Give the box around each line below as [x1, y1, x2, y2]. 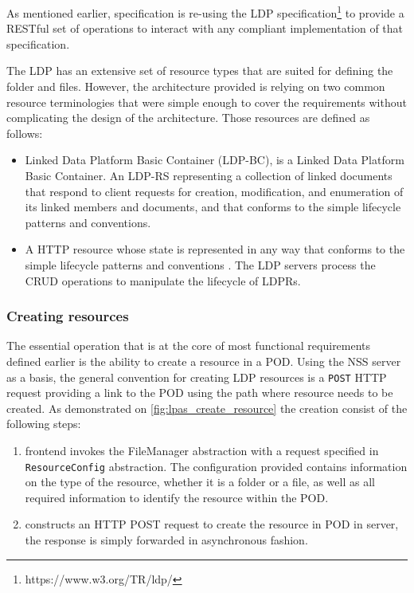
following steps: [6, 415, 81, 432]
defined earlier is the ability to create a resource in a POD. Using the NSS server [6, 352, 401, 369]
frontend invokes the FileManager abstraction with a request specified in [25, 442, 379, 458]
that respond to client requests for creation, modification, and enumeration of [25, 183, 404, 199]
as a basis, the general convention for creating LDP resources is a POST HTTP [6, 368, 387, 385]
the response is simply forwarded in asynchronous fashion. [25, 532, 308, 548]
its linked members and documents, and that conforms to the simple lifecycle [25, 198, 401, 215]
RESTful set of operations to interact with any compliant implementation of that [6, 20, 404, 37]
